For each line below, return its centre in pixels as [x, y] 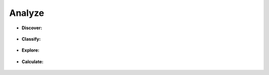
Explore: [31, 50]
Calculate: [33, 62]
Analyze [27, 13]
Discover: [32, 28]
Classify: [31, 39]
